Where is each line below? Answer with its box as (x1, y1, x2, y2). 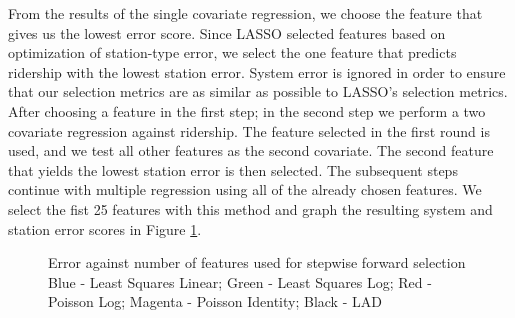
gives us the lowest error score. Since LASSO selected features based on (8, 22, 446, 43)
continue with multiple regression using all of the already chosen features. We (8, 179, 482, 200)
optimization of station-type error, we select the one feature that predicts (8, 42, 457, 63)
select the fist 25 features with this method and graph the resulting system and (8, 198, 493, 219)
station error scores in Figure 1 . (8, 218, 202, 239)
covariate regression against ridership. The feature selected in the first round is (8, 120, 490, 141)
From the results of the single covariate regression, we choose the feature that (8, 3, 483, 23)
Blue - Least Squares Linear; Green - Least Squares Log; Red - (48, 271, 432, 292)
